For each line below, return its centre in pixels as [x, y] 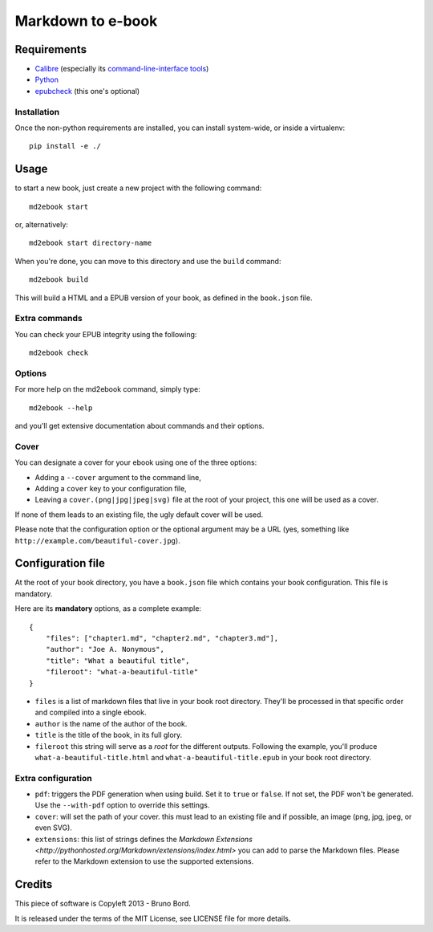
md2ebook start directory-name [91, 243]
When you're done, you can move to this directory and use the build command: [148, 261]
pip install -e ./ [65, 146]
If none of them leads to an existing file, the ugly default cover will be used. [139, 515]
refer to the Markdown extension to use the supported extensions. [144, 861]
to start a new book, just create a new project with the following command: [138, 188]
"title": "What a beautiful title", [117, 661]
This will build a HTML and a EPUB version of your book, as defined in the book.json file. [164, 298]
